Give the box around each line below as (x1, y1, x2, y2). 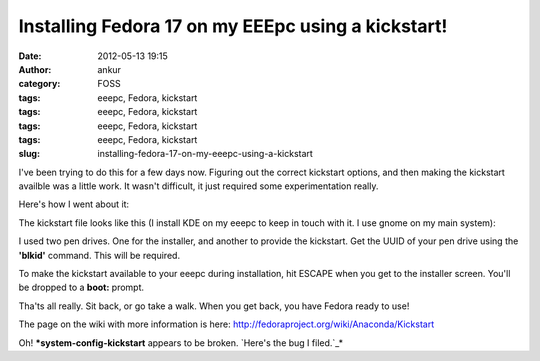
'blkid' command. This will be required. (18, 249, 180, 261)
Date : (18, 50, 42, 62)
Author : (18, 63, 52, 75)
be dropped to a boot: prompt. (18, 281, 145, 294)
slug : (18, 148, 40, 160)
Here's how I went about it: (18, 198, 130, 210)
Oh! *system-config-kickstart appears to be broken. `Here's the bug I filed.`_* (18, 336, 344, 349)
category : (18, 78, 61, 90)
